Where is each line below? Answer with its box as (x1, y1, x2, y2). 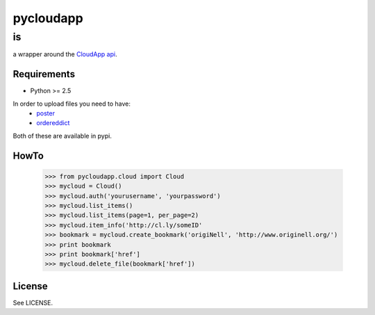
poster (36, 109, 56, 118)
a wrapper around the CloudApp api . (12, 50, 117, 58)
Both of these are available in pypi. (12, 131, 112, 140)
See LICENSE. (12, 298, 53, 307)
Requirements (12, 68, 76, 80)
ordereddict (36, 119, 70, 127)
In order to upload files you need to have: (12, 99, 131, 108)
